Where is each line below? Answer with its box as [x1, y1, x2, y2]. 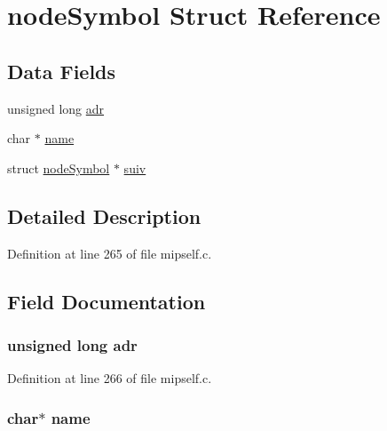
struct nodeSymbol [7, 158, 110, 177]
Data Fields [7, 57, 116, 84]
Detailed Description [7, 202, 201, 229]
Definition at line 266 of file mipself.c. [7, 369, 212, 387]
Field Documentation [7, 287, 206, 315]
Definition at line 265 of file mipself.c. [7, 243, 212, 262]
